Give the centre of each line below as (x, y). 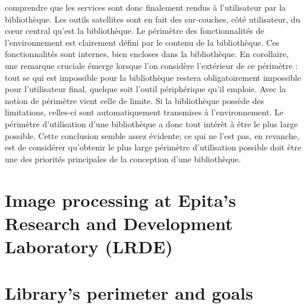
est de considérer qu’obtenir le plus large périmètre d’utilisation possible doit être (153, 147)
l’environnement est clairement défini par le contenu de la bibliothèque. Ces (142, 42)
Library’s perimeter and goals (129, 293)
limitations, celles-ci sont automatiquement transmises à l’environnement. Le (144, 112)
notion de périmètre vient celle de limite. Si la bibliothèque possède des (135, 100)
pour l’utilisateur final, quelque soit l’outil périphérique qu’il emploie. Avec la (145, 89)
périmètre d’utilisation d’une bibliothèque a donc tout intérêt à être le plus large (152, 123)
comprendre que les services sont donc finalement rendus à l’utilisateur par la (145, 7)
